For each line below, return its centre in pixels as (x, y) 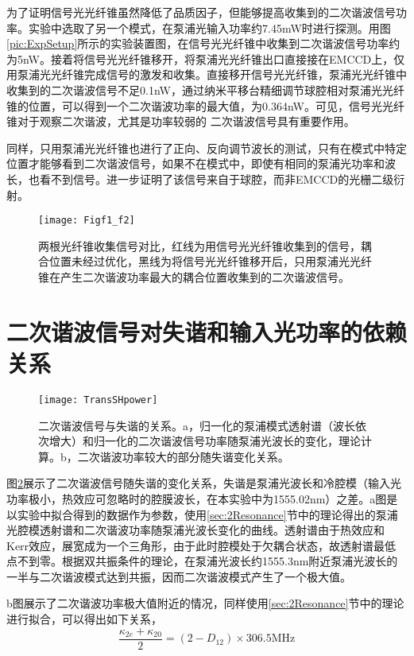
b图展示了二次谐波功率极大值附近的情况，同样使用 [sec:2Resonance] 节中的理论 (205, 603)
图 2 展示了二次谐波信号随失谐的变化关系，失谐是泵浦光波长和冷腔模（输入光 (204, 483)
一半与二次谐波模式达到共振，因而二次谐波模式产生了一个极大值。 (179, 576)
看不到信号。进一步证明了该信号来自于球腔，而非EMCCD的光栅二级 (217, 179)
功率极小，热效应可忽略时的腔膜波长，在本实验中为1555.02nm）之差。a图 (197, 498)
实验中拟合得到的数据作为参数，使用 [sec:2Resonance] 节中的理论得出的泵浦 (207, 514)
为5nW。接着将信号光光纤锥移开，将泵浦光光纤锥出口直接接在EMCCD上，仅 (206, 58)
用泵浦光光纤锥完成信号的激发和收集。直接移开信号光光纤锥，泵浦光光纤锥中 (207, 74)
